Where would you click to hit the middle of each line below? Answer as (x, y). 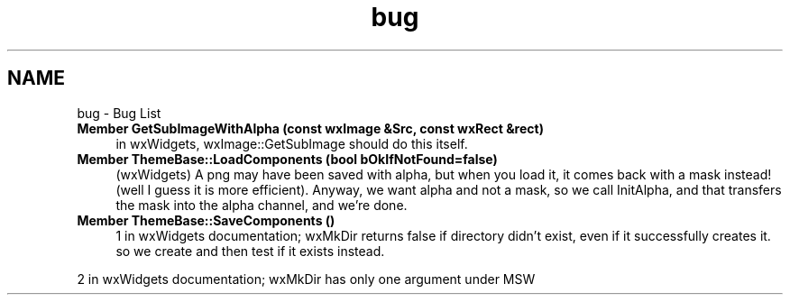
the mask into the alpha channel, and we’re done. (262, 205)
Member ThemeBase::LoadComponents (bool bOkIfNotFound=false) (287, 159)
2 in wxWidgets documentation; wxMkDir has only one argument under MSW (306, 279)
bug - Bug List (119, 113)
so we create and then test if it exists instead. (250, 251)
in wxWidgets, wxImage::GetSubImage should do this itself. (292, 143)
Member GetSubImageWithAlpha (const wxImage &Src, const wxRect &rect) (310, 128)
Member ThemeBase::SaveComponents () (206, 220)
